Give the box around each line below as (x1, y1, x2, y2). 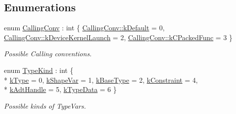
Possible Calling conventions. (4, 48, 92, 59)
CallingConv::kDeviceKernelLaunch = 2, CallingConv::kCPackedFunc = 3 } (4, 32, 233, 42)
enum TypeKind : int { (4, 65, 74, 75)
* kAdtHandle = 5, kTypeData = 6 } (4, 84, 117, 94)
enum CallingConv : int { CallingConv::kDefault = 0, (4, 23, 165, 33)
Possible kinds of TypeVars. (4, 100, 86, 111)
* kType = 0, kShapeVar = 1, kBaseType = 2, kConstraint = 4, (4, 74, 198, 85)
